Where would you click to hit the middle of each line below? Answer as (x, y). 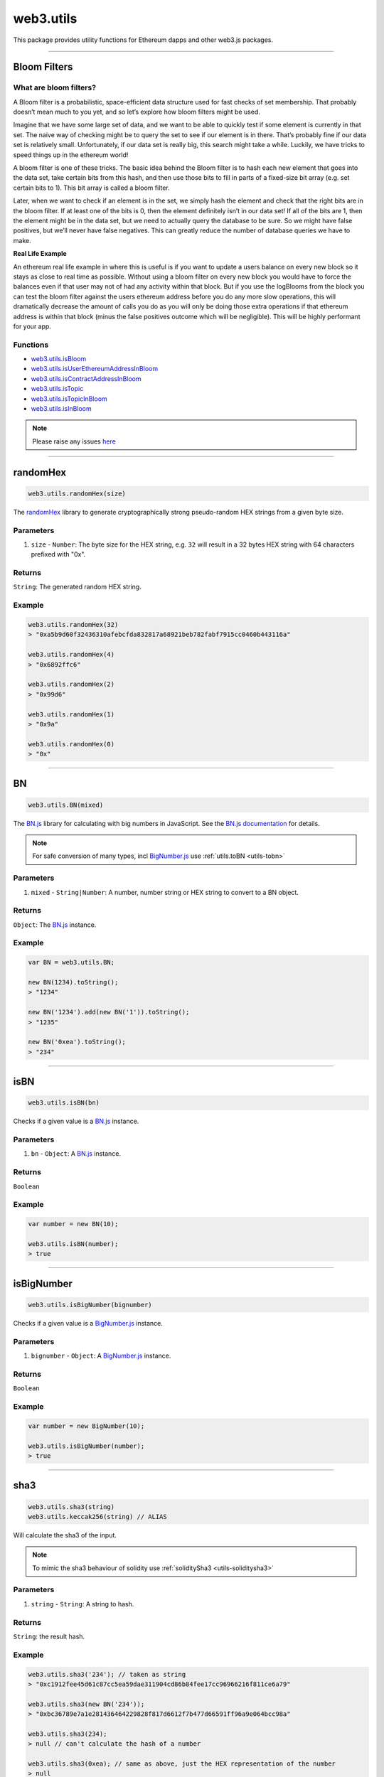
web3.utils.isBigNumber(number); (86, 1446)
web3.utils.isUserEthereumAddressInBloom (95, 369)
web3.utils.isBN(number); (73, 1244)
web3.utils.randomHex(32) (73, 624)
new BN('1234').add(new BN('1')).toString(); (109, 1012)
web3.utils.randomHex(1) (71, 714)
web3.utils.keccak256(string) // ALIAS (97, 1516)
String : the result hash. (49, 1636)
